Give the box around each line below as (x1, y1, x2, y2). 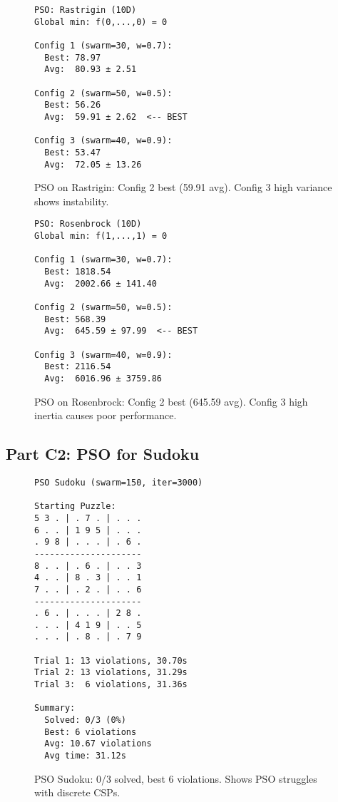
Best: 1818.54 (44, 267, 111, 277)
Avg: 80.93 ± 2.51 (44, 64, 137, 75)
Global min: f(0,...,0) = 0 (34, 16, 168, 27)
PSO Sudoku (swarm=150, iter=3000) (34, 477, 203, 488)
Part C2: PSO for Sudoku (6, 443, 200, 465)
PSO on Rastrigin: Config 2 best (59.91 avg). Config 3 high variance (34, 180, 332, 195)
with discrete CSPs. (34, 785, 121, 800)
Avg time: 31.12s (44, 751, 126, 761)
